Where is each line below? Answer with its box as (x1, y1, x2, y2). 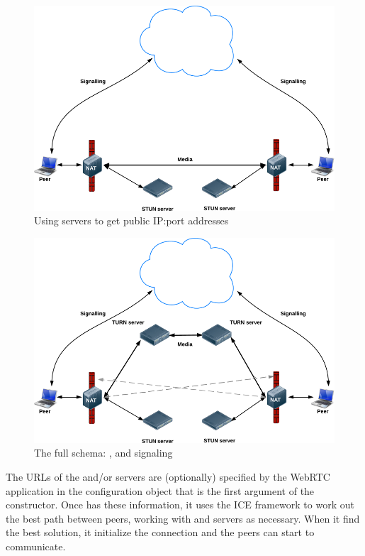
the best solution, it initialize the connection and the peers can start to (6, 525, 315, 540)
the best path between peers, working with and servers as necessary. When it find (6, 511, 360, 525)
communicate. (6, 538, 66, 553)
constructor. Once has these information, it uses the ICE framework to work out (6, 497, 354, 512)
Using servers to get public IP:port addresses (34, 213, 229, 228)
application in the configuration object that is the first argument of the (6, 483, 315, 498)
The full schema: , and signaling (34, 445, 173, 460)
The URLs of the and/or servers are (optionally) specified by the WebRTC (6, 469, 330, 484)
